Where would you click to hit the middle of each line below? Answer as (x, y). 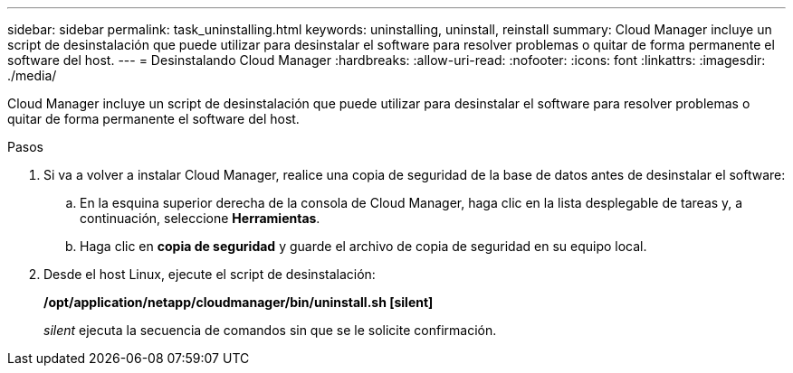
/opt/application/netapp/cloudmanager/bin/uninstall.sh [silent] (239, 302)
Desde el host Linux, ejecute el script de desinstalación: (210, 274)
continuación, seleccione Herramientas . (200, 218)
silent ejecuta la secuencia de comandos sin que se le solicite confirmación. (270, 330)
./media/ (32, 75)
